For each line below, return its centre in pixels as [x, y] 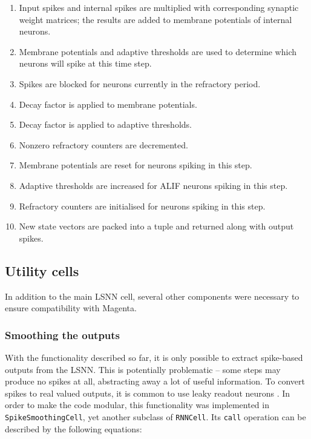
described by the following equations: [74, 428]
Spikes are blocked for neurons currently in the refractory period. [140, 83]
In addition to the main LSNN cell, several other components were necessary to [152, 296]
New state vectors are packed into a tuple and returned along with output [156, 226]
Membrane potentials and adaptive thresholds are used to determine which [158, 51]
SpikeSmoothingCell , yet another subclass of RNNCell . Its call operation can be [155, 416]
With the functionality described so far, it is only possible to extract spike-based [154, 357]
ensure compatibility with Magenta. [71, 308]
